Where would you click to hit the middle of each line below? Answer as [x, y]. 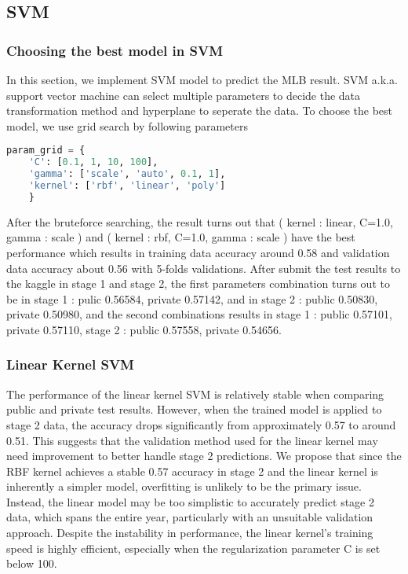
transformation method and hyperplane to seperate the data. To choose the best [200, 110]
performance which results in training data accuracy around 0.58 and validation [198, 252]
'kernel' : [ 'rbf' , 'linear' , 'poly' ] [127, 186]
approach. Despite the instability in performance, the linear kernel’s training [190, 533]
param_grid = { [46, 151]
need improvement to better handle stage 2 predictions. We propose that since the [204, 456]
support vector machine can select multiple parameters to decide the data [184, 95]
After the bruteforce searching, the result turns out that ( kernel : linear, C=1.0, [200, 221]
